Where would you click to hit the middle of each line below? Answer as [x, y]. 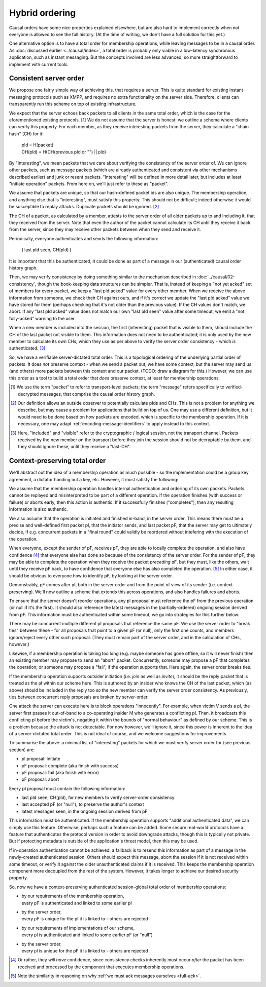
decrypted [29, 394]
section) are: [22, 750]
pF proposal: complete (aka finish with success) [70, 765]
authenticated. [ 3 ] [27, 348]
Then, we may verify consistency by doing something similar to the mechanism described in [103, 277]
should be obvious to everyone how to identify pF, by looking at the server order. [91, 575]
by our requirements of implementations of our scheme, [78, 928]
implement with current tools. [39, 64]
